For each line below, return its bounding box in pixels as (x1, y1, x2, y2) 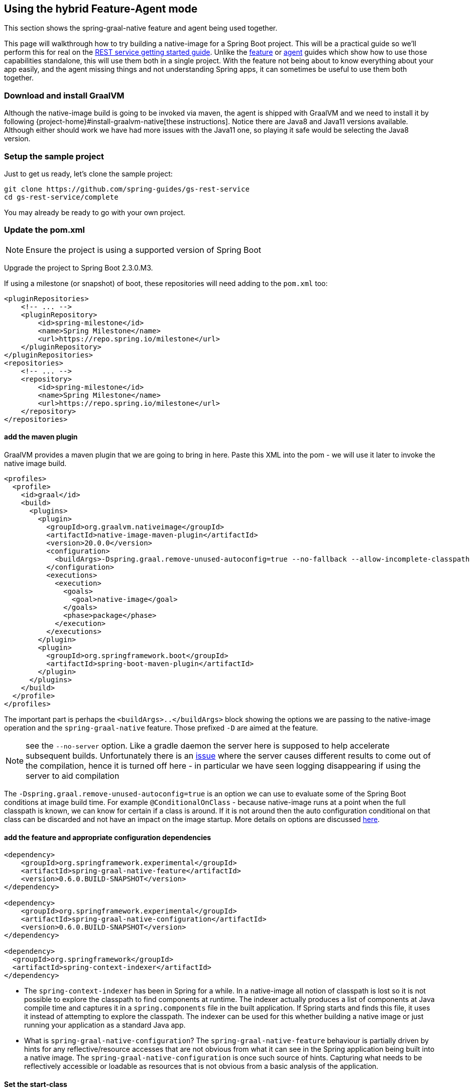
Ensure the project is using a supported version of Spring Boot (26, 244, 261, 255)
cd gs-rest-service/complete (4, 193, 119, 201)
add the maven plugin (4, 432, 78, 441)
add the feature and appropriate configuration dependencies (4, 833, 211, 842)
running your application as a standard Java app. (24, 1021, 186, 1030)
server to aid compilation (26, 770, 120, 781)
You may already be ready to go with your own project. (4, 208, 185, 217)
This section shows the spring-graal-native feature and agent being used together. (4, 24, 278, 33)
